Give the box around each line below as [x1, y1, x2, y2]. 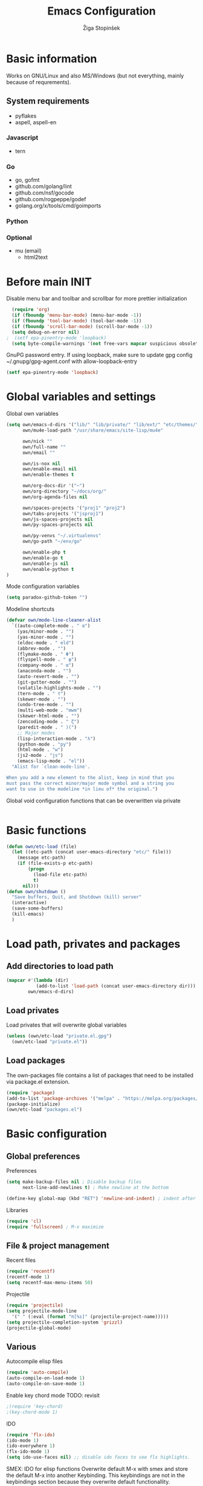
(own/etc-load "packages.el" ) [6, 1107, 83, 1113]
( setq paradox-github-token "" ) [6, 595, 88, 601]
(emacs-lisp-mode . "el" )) [17, 758, 85, 764]
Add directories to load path [6, 961, 114, 971]
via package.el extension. [6, 1078, 70, 1085]
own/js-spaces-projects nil [22, 516, 94, 522]
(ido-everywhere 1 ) [6, 1443, 56, 1449]
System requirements [6, 96, 89, 107]
